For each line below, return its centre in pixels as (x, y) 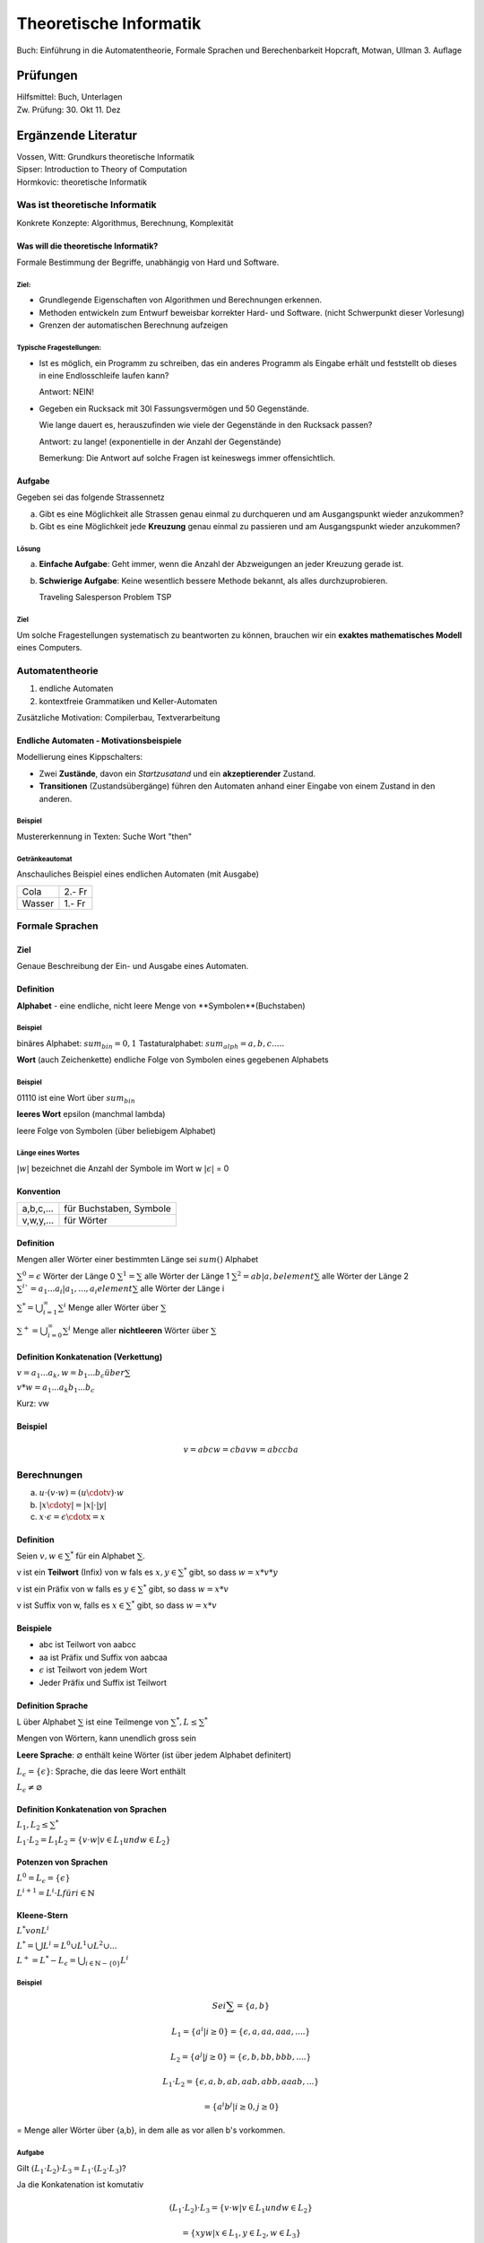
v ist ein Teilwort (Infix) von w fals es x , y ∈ (97, 1572)
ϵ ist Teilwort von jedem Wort (93, 1670)
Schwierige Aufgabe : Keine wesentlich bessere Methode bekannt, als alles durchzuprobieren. (213, 580)
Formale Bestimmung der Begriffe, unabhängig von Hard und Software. (148, 262)
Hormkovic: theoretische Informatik (82, 182)
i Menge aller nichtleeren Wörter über (138, 1330)
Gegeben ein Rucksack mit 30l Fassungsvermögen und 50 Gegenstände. (174, 408)
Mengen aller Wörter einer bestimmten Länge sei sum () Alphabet (138, 1260)
